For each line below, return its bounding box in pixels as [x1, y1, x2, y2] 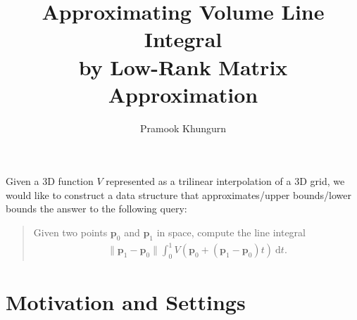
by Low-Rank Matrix [78, 52, 288, 81]
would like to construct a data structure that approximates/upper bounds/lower [6, 187, 351, 202]
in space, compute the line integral [156, 225, 306, 240]
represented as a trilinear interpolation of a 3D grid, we [106, 174, 345, 188]
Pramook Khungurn [139, 120, 227, 135]
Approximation [108, 79, 258, 108]
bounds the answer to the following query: [6, 201, 187, 216]
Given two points [33, 225, 108, 240]
